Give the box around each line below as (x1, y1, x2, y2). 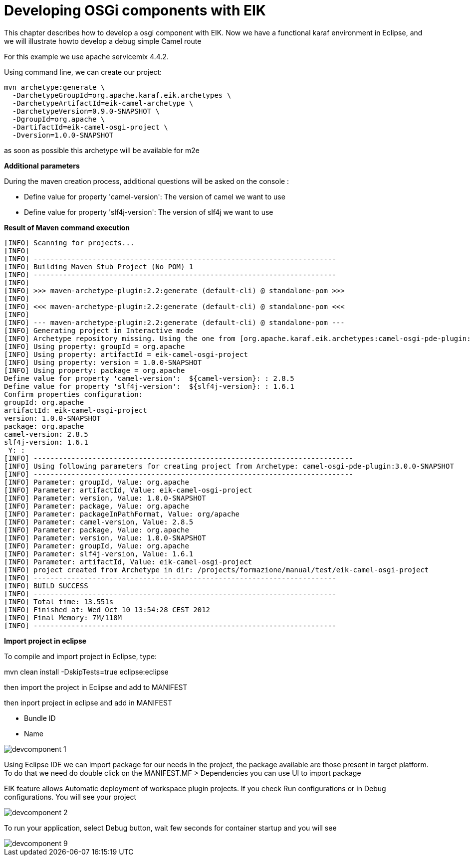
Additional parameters (4, 161, 80, 170)
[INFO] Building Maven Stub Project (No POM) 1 (4, 262, 194, 271)
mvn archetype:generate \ (4, 83, 105, 91)
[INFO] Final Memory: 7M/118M (4, 613, 122, 622)
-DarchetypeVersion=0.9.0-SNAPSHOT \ (12, 107, 160, 115)
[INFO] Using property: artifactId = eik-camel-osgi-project (4, 350, 248, 358)
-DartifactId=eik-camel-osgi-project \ (12, 123, 168, 131)
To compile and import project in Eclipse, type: (4, 652, 157, 661)
